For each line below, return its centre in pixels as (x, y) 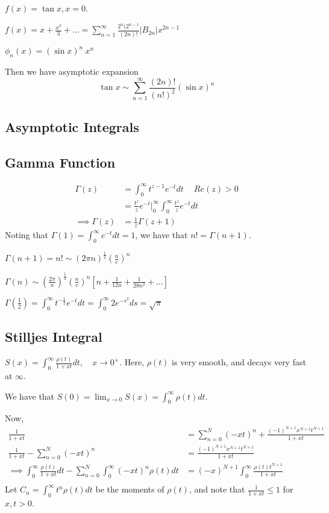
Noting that (27, 234)
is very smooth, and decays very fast (239, 362)
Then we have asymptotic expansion (72, 71)
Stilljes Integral (54, 337)
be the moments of (130, 489)
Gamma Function (60, 162)
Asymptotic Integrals (72, 126)
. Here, (132, 362)
